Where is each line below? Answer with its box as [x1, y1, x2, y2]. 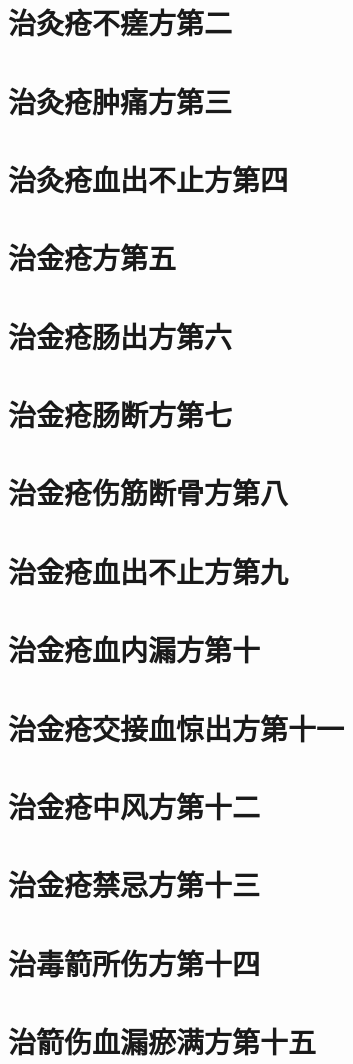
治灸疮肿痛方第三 [8, 80, 233, 121]
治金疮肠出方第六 [8, 315, 233, 356]
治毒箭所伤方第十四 [8, 942, 261, 983]
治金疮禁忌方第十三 [8, 864, 261, 905]
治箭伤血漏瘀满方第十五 [8, 1021, 317, 1062]
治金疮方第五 [8, 237, 177, 278]
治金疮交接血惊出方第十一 [8, 707, 345, 748]
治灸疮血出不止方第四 [8, 158, 289, 199]
